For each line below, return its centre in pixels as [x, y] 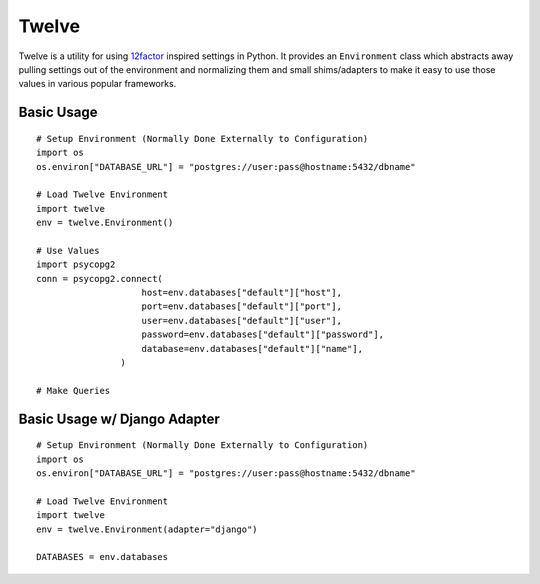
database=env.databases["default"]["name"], [252, 348]
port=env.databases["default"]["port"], [241, 306]
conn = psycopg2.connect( [100, 278]
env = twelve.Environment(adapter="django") [147, 529]
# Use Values [68, 250]
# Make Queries [73, 390]
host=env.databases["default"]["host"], [241, 293]
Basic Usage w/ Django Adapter [119, 418]
